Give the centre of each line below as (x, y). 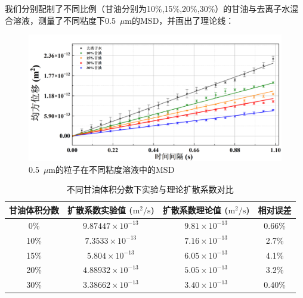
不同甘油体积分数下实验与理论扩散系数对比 (150, 189)
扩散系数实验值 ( (100, 209)
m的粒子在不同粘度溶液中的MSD (112, 169)
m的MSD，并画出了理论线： (180, 20)
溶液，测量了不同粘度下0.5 (64, 20)
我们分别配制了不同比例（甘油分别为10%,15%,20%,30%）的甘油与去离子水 (148, 8)
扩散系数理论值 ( (195, 209)
